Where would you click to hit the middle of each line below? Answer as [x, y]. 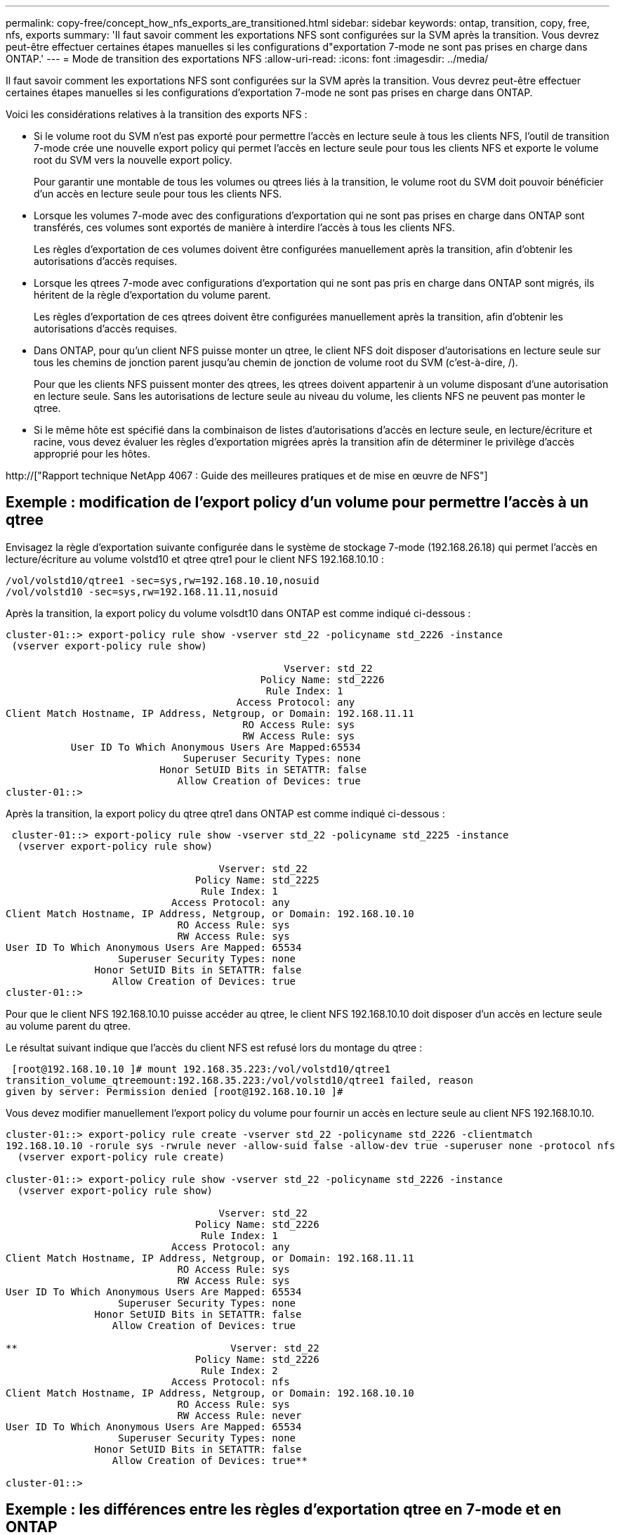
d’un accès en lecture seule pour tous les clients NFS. [158, 194]
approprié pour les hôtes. [92, 454]
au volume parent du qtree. [68, 1025]
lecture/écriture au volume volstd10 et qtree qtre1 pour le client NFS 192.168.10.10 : [195, 559]
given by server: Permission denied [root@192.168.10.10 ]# [174, 1091]
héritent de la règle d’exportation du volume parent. [152, 295]
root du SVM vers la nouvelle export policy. [133, 160]
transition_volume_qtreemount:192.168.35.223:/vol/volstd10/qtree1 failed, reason [239, 1080]
